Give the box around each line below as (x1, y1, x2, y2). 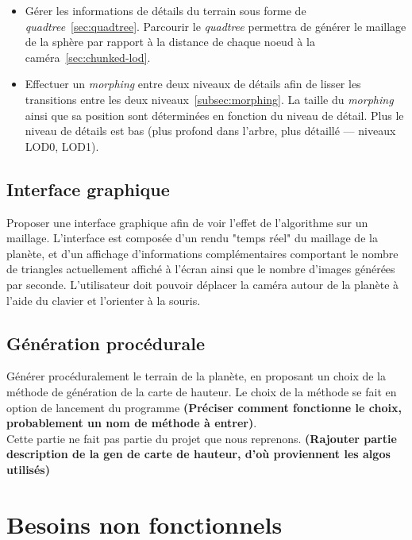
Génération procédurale (6, 330, 206, 355)
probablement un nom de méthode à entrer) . (6, 415, 257, 431)
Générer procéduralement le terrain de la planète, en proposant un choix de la (6, 368, 387, 384)
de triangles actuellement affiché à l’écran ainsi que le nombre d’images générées (6, 260, 395, 277)
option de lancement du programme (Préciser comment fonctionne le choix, (6, 399, 402, 415)
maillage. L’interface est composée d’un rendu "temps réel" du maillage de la (6, 229, 378, 246)
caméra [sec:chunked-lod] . (25, 48, 151, 65)
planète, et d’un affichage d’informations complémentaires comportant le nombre (6, 245, 399, 261)
